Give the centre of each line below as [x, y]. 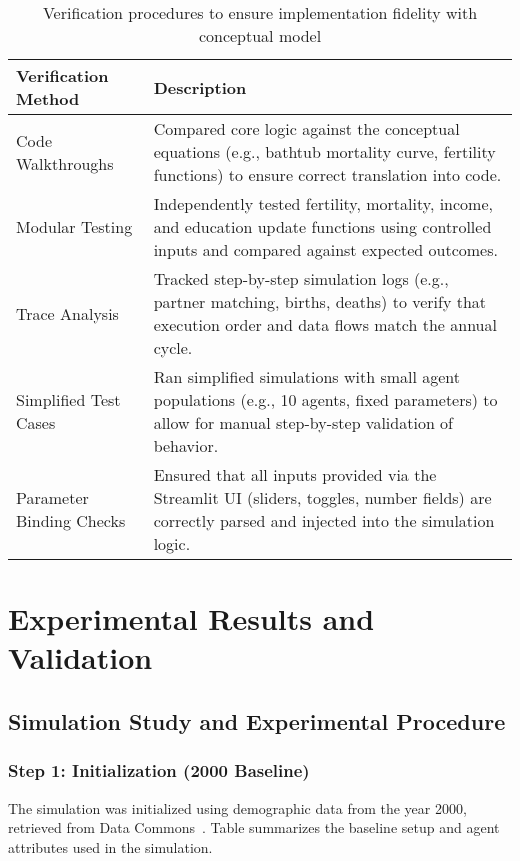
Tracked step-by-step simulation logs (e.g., [301, 278]
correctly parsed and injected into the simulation [324, 520]
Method [48, 98]
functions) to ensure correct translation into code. [327, 174]
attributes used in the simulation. [110, 846]
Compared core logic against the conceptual [306, 128]
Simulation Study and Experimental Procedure [257, 720]
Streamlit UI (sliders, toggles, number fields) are [322, 497]
